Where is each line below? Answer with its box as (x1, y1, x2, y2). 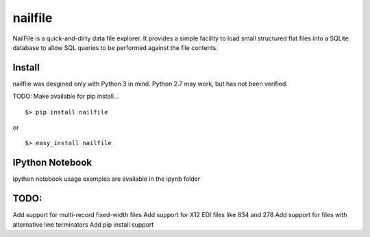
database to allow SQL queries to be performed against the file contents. (12, 43, 219, 51)
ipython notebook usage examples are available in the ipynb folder (12, 175, 201, 183)
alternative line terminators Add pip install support (12, 220, 154, 229)
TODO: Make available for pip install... (12, 92, 119, 101)
